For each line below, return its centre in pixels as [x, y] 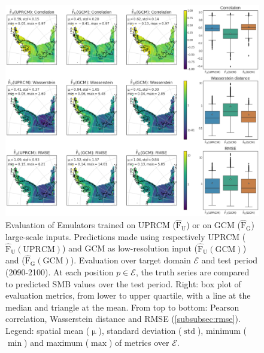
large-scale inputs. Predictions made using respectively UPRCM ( [126, 236]
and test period [230, 260]
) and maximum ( [57, 342]
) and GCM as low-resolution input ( [130, 248]
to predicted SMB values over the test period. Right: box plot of [123, 283]
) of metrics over [139, 342]
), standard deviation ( [140, 331]
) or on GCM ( [213, 225]
